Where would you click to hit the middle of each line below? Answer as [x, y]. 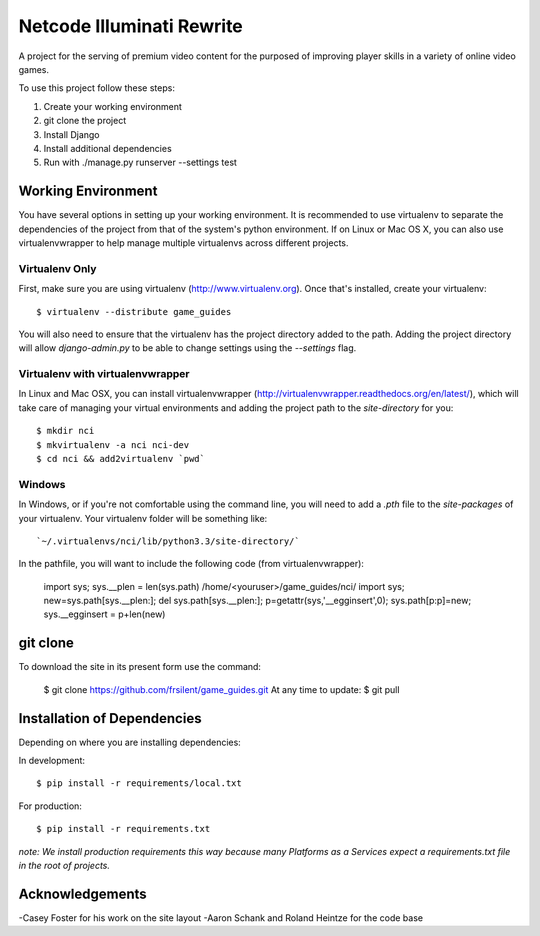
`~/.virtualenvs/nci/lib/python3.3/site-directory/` [168, 541]
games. [34, 69]
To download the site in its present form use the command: [140, 667]
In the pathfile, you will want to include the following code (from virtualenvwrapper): [191, 564]
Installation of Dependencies [110, 718]
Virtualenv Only [57, 268]
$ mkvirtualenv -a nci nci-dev [113, 444]
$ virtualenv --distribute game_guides [134, 311]
